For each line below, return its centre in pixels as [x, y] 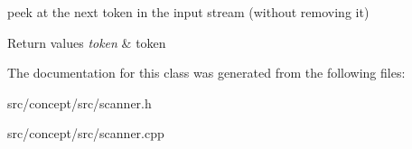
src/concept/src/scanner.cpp [86, 133]
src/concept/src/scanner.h [80, 102]
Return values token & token [87, 42]
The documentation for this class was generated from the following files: [206, 73]
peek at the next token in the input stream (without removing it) [188, 12]
